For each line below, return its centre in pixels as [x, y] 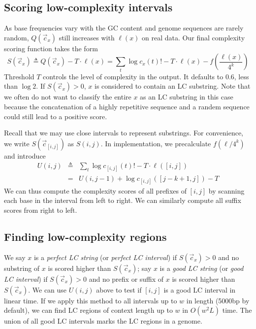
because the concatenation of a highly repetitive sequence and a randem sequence [127, 106]
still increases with [87, 37]
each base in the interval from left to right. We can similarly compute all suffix [123, 200]
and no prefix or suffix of [126, 279]
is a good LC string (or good [202, 268]
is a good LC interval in [200, 289]
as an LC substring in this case [187, 97]
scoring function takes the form [51, 48]
